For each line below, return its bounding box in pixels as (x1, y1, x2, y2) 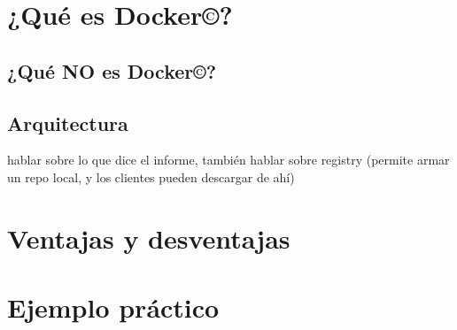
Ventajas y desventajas (7, 219, 290, 256)
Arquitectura (7, 109, 128, 136)
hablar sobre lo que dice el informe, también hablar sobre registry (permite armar (7, 150, 450, 169)
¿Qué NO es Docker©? (7, 57, 217, 84)
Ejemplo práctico (7, 289, 220, 326)
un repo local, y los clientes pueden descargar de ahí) (7, 167, 295, 186)
